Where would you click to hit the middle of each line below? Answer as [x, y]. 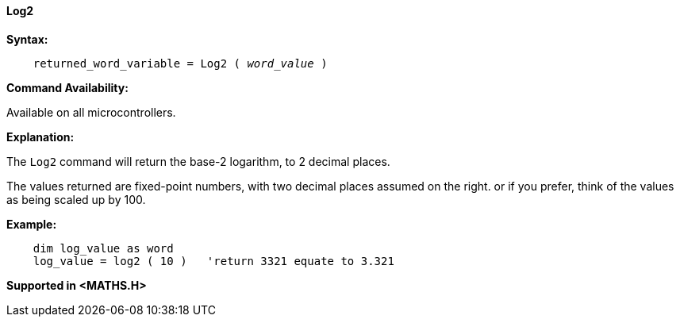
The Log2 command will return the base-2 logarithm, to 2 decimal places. [198, 161]
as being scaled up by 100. [76, 199]
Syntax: [27, 39]
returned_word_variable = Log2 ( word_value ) [180, 63]
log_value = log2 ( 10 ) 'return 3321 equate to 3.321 [213, 261]
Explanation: [40, 137]
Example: [32, 224]
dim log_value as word [103, 248]
